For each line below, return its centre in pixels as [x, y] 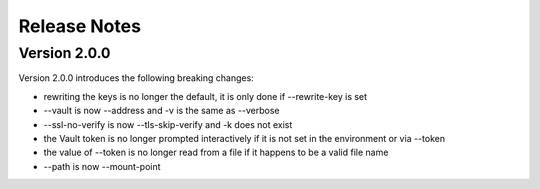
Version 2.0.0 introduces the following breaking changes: [136, 78]
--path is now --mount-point [102, 166]
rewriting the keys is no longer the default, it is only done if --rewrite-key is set [205, 96]
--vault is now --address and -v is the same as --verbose [161, 111]
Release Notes [80, 26]
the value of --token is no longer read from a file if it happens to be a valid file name [216, 152]
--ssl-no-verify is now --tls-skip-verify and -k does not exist [168, 124]
